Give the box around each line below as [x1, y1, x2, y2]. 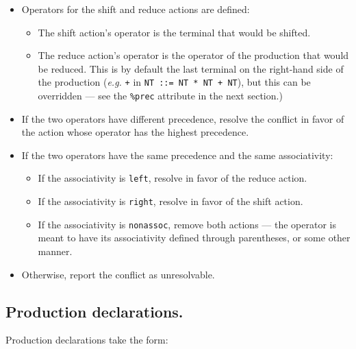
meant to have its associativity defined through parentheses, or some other [38, 230, 351, 245]
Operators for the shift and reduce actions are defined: [21, 2, 250, 16]
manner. [38, 244, 73, 258]
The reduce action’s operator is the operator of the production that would [38, 48, 349, 62]
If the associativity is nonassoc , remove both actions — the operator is [38, 217, 336, 231]
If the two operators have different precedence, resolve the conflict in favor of [21, 111, 344, 125]
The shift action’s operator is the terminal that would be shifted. [38, 25, 311, 39]
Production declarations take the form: [5, 333, 168, 347]
